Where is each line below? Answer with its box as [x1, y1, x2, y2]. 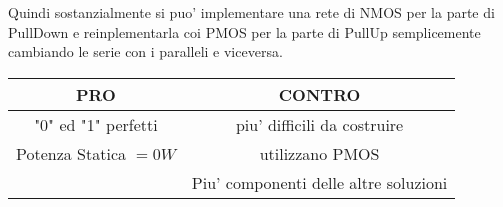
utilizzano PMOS [259, 141, 380, 165]
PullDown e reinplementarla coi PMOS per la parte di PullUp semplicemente [8, 21, 481, 42]
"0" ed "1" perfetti [34, 112, 158, 136]
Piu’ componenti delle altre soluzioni [191, 170, 448, 194]
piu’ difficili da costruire [235, 112, 404, 136]
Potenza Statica [16, 141, 127, 165]
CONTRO [278, 82, 361, 106]
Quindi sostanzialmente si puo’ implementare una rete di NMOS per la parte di [8, 2, 495, 22]
